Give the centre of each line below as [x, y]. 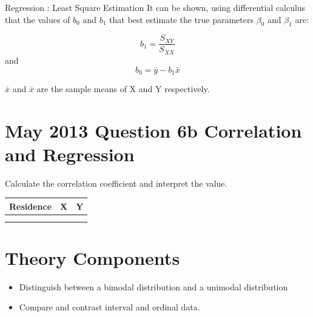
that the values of [38, 19]
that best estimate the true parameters [181, 19]
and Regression [70, 154]
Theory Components [93, 257]
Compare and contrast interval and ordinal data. [109, 307]
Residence [31, 206]
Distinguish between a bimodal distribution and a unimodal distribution [153, 286]
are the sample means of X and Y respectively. [123, 88]
